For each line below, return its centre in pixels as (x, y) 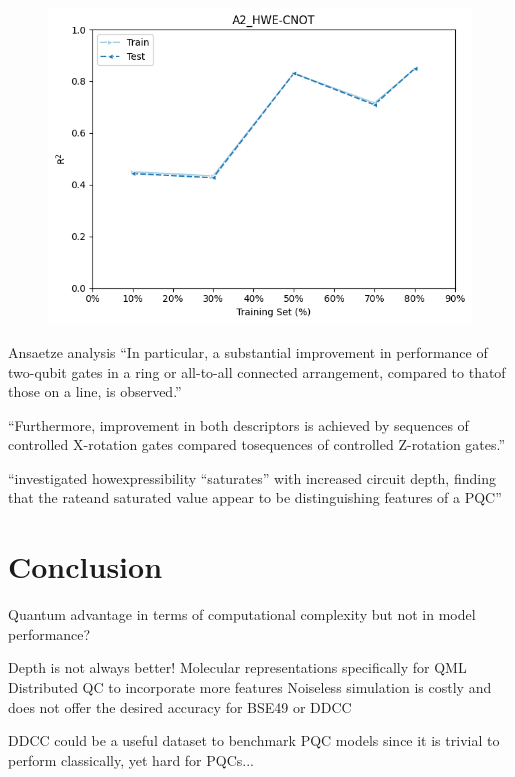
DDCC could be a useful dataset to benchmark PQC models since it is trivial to (254, 740)
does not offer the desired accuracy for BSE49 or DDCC (180, 706)
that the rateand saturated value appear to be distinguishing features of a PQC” (255, 497)
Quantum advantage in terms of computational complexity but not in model (242, 614)
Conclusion (85, 566)
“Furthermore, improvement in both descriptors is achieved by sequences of (238, 424)
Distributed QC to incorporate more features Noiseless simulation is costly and (250, 686)
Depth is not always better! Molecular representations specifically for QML (237, 667)
